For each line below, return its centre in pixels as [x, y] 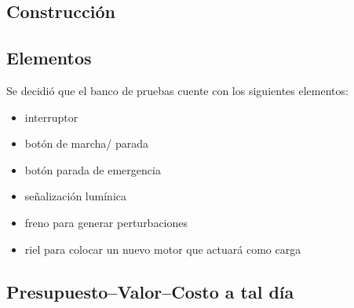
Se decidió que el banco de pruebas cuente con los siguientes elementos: [177, 90]
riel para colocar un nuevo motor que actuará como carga [163, 249]
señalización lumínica [75, 196]
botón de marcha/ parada [87, 143]
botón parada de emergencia [93, 169]
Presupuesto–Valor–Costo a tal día [150, 291]
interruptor [51, 117]
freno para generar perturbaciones [106, 222]
